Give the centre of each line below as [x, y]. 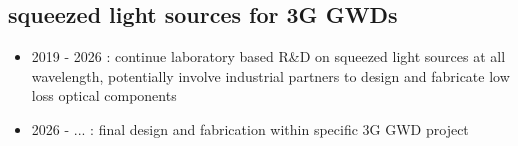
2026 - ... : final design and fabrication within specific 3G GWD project [250, 128]
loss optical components [104, 95]
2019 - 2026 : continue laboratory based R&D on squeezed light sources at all [268, 56]
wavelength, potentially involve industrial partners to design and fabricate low [270, 75]
